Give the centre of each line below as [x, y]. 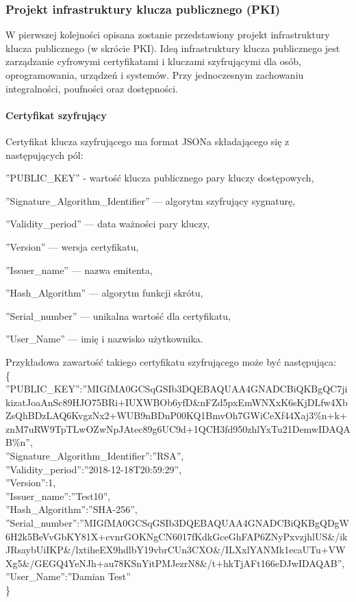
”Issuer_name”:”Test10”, [58, 496]
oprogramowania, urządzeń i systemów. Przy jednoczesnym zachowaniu [155, 75]
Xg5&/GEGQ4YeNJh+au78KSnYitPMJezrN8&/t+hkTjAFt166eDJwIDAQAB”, [175, 563]
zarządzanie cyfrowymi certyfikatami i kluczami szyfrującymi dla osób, [153, 61]
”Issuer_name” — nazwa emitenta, [79, 269]
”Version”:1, [31, 482]
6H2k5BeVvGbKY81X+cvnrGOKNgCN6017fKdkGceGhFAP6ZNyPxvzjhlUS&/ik [177, 536]
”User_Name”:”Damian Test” [68, 576]
